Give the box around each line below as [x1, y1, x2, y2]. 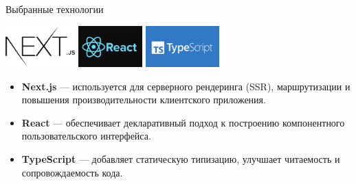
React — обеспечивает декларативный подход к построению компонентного [21, 115, 345, 129]
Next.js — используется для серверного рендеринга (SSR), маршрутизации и [21, 79, 351, 93]
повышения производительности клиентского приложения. [21, 92, 266, 107]
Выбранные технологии [5, 2, 104, 16]
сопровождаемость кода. [21, 165, 123, 179]
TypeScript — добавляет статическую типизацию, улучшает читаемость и [21, 152, 340, 166]
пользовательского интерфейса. [21, 129, 151, 143]
